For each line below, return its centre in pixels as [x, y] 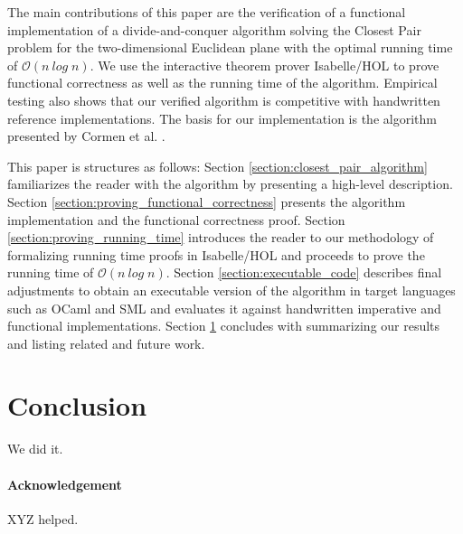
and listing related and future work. [106, 343]
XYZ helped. [43, 518]
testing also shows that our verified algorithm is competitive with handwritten [224, 100]
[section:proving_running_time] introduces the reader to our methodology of [221, 237]
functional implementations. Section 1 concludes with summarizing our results [224, 326]
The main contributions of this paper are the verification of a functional [207, 12]
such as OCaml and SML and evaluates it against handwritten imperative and [224, 308]
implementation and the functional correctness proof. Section [176, 219]
